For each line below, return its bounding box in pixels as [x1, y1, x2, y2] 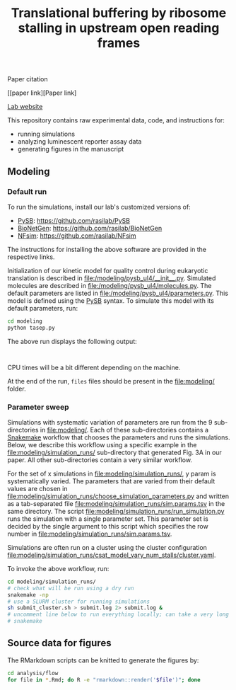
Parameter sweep [7, 402, 69, 412]
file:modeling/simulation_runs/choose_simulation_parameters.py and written [7, 492, 230, 500]
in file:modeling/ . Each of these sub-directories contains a [40, 425, 209, 434]
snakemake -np [7, 591, 49, 599]
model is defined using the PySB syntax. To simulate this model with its [7, 296, 214, 305]
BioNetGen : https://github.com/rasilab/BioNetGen [17, 224, 163, 232]
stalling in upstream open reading [18, 20, 220, 36]
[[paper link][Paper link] [7, 88, 77, 97]
